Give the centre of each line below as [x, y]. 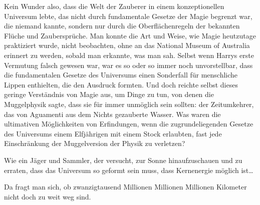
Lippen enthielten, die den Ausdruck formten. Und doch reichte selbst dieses [121, 84]
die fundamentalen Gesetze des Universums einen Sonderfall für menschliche [121, 75]
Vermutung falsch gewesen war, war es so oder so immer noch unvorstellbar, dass [128, 65]
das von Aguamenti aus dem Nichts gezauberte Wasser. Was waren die [112, 114]
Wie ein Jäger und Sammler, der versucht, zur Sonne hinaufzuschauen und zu [123, 160]
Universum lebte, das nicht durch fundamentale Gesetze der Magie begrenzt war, [128, 16]
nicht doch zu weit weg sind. [48, 196]
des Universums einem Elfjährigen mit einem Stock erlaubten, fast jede [113, 133]
